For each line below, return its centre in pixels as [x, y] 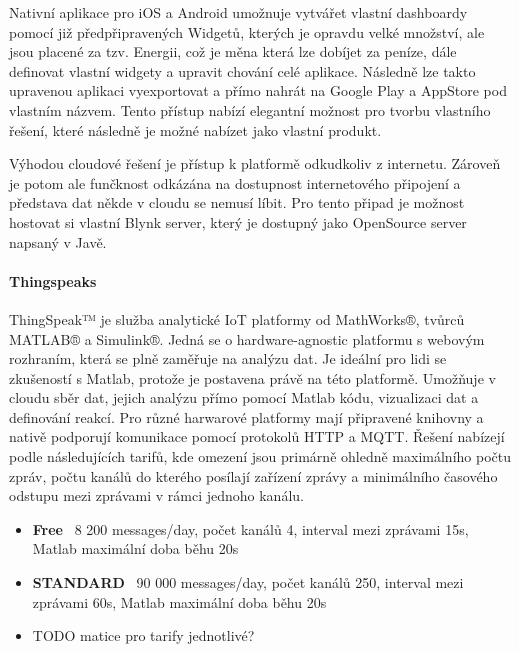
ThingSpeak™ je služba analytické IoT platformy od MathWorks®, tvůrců [237, 318]
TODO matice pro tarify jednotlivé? [143, 635]
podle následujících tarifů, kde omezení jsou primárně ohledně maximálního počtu [260, 456]
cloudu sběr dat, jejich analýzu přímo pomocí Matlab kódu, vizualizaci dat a [244, 397]
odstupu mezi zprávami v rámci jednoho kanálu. [156, 495]
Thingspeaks [53, 280]
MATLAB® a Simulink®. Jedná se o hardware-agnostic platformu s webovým [247, 338]
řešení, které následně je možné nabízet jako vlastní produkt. [195, 129]
